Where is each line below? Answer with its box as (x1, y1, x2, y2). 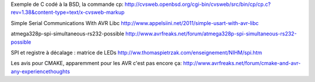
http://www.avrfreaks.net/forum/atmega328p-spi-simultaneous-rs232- (125, 30, 297, 37)
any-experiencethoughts (10, 67, 70, 75)
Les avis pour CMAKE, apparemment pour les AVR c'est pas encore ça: (10, 60, 182, 67)
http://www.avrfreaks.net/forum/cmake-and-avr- (183, 60, 301, 67)
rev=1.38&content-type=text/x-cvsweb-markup (10, 9, 125, 16)
